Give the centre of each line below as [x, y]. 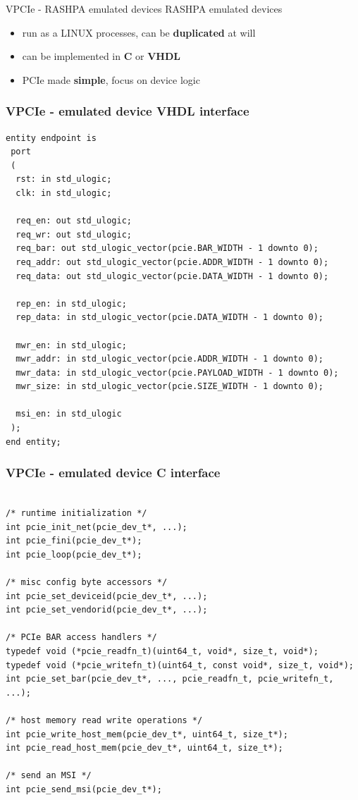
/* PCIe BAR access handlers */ [81, 638]
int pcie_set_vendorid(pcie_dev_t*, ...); [107, 610]
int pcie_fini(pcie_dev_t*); [74, 541]
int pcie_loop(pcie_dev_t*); [74, 554]
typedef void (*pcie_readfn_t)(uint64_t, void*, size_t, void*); [162, 651]
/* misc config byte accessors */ [87, 583]
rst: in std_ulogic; [64, 179]
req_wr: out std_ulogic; [74, 234]
